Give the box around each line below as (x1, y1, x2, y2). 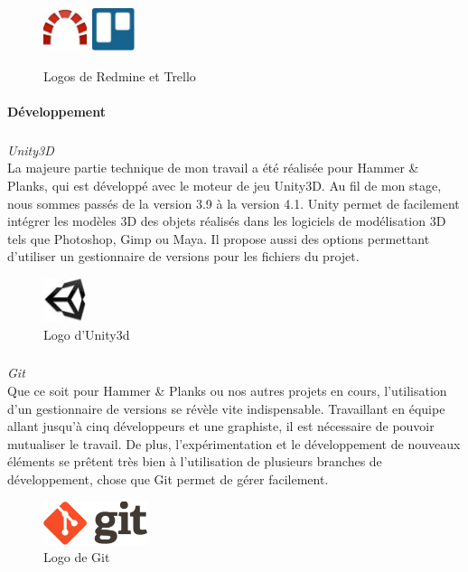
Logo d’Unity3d (43, 324, 130, 343)
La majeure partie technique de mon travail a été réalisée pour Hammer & (7, 158, 419, 177)
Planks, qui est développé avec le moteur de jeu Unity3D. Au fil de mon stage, (7, 175, 442, 194)
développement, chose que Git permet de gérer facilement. (7, 470, 329, 489)
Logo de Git (43, 548, 110, 567)
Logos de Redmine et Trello (43, 66, 196, 85)
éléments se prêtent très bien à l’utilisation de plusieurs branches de (7, 452, 382, 471)
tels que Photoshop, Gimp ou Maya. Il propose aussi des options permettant (7, 229, 430, 248)
